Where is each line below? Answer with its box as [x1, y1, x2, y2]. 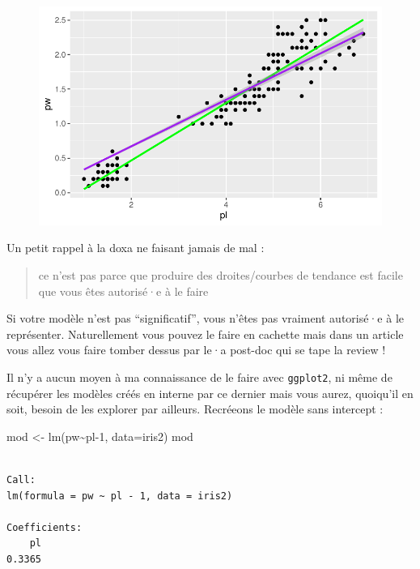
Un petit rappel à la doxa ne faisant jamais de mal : [6, 239, 265, 256]
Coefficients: [6, 521, 83, 533]
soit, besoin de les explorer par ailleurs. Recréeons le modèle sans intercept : [6, 400, 384, 417]
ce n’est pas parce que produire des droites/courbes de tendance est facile [38, 267, 403, 283]
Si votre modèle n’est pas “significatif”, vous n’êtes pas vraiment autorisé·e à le [6, 310, 405, 327]
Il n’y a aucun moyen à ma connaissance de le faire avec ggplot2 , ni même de [6, 368, 392, 385]
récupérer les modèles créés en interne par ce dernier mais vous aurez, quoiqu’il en [6, 384, 414, 401]
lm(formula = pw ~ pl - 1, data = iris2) [6, 490, 233, 502]
